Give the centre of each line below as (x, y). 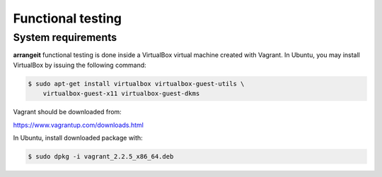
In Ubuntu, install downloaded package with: (78, 138)
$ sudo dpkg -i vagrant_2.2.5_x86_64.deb (101, 156)
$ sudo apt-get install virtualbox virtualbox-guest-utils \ (136, 84)
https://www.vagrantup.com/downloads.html (79, 125)
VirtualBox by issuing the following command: (80, 65)
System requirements (65, 37)
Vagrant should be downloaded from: (67, 112)
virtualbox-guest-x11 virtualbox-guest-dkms (121, 94)
